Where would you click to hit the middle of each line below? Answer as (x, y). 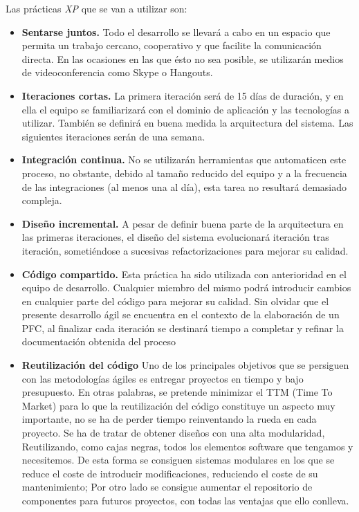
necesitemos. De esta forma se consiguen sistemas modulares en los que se (178, 460)
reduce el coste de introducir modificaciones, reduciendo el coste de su (170, 473)
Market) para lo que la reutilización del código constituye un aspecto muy (178, 405)
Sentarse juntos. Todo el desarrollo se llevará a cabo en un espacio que (176, 31)
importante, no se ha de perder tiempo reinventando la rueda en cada (169, 419)
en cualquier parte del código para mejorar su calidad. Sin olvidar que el (175, 301)
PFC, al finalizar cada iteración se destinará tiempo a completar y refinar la (183, 328)
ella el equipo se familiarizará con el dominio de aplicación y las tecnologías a (185, 109)
